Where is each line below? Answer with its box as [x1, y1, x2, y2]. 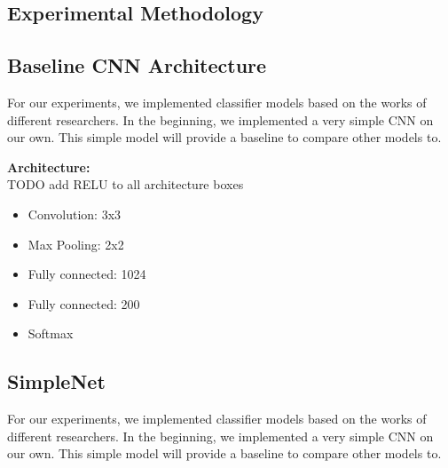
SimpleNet [7, 368, 106, 395]
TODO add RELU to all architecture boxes [7, 175, 244, 194]
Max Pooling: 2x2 [28, 234, 124, 253]
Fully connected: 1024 [28, 265, 146, 283]
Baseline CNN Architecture [7, 52, 267, 79]
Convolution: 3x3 [28, 204, 122, 223]
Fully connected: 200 [28, 294, 140, 313]
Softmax [28, 324, 74, 343]
